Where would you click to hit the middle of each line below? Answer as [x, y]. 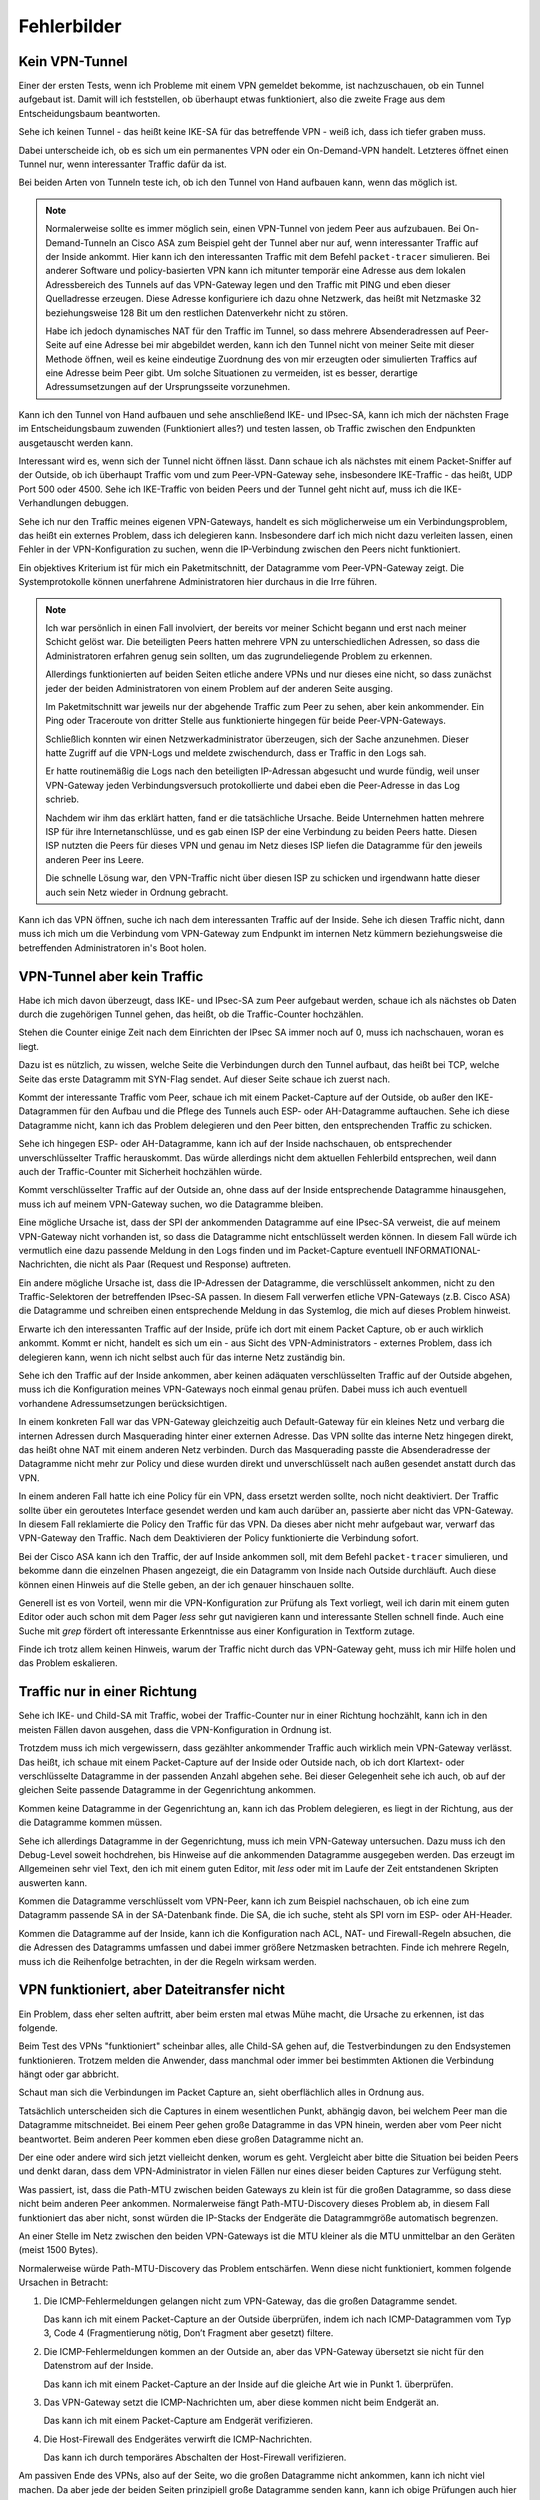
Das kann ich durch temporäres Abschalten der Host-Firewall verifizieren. [195, 2457]
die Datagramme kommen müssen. [90, 1822]
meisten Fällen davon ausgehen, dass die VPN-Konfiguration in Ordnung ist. [175, 1729]
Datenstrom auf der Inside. [98, 2366]
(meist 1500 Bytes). [58, 2250]
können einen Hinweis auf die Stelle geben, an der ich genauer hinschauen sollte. [186, 1584]
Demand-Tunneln [81, 242]
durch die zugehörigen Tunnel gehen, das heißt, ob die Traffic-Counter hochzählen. [191, 1014]
